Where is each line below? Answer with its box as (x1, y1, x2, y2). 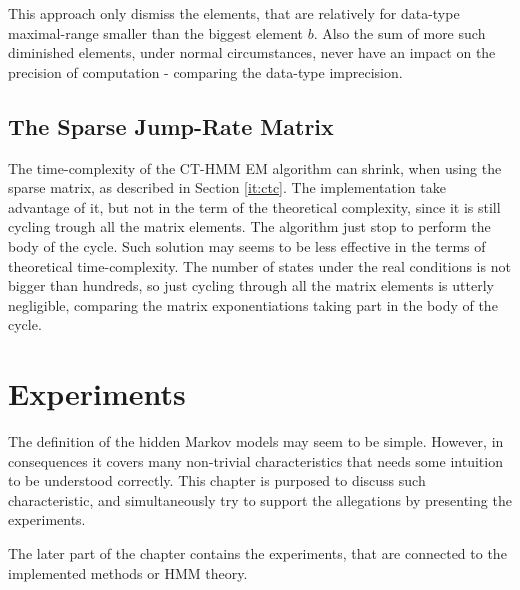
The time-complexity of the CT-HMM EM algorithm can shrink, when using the (8, 157, 502, 178)
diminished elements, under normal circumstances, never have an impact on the (8, 42, 496, 63)
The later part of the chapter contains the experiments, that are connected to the (8, 543, 507, 564)
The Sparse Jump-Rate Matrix (8, 110, 334, 141)
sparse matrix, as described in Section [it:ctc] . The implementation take (8, 177, 446, 198)
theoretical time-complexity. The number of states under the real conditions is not (8, 255, 511, 276)
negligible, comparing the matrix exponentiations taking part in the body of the (8, 294, 498, 315)
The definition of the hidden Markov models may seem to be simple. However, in (8, 431, 504, 452)
